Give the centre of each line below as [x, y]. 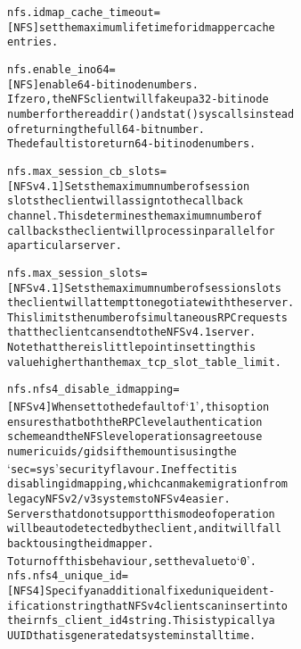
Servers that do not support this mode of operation [141, 514]
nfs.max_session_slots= [77, 273]
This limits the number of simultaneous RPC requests [148, 317]
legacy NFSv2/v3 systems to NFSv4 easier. [119, 499]
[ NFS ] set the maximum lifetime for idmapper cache [141, 27]
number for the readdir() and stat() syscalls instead [151, 114]
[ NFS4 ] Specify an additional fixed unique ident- [141, 591]
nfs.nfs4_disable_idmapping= [94, 390]
